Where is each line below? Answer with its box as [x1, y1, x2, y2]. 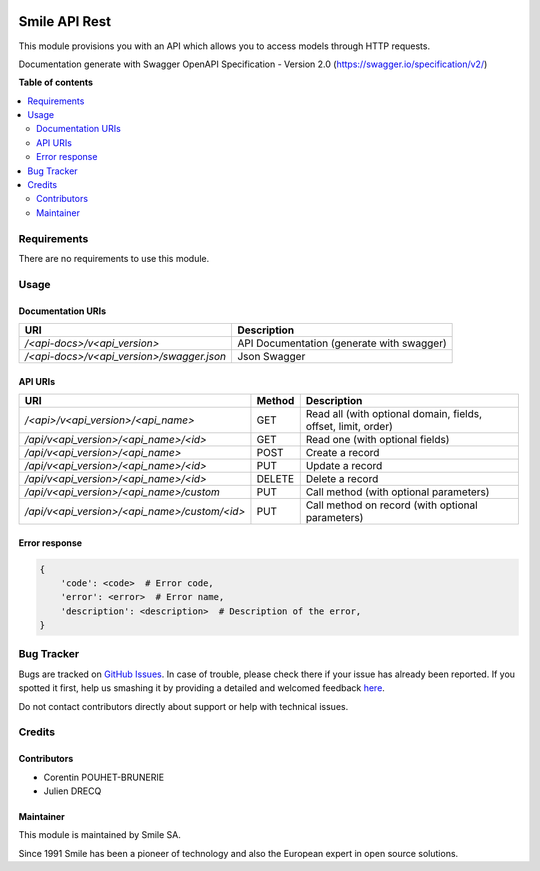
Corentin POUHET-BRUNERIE [43, 771, 165, 783]
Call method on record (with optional [305, 498, 479, 512]
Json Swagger [236, 349, 306, 363]
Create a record [305, 445, 380, 459]
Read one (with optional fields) [305, 432, 450, 446]
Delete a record [305, 471, 379, 485]
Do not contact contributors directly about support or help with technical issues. [18, 700, 349, 712]
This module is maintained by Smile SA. [18, 829, 182, 841]
